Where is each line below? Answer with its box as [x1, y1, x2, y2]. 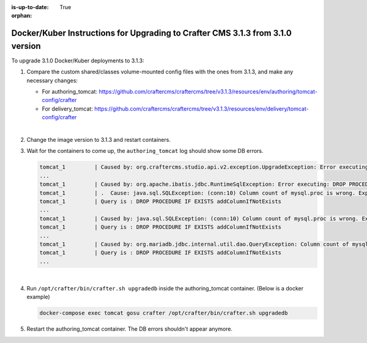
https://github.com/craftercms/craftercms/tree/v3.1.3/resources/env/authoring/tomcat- [98, 88, 317, 95]
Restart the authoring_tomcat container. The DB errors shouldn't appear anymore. [26, 325, 232, 333]
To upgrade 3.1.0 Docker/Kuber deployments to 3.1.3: [11, 57, 144, 64]
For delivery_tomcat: [42, 105, 93, 112]
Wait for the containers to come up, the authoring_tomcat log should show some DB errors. [26, 147, 264, 155]
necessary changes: [26, 76, 78, 84]
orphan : [11, 12, 32, 20]
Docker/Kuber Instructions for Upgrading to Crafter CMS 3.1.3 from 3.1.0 [11, 28, 292, 39]
